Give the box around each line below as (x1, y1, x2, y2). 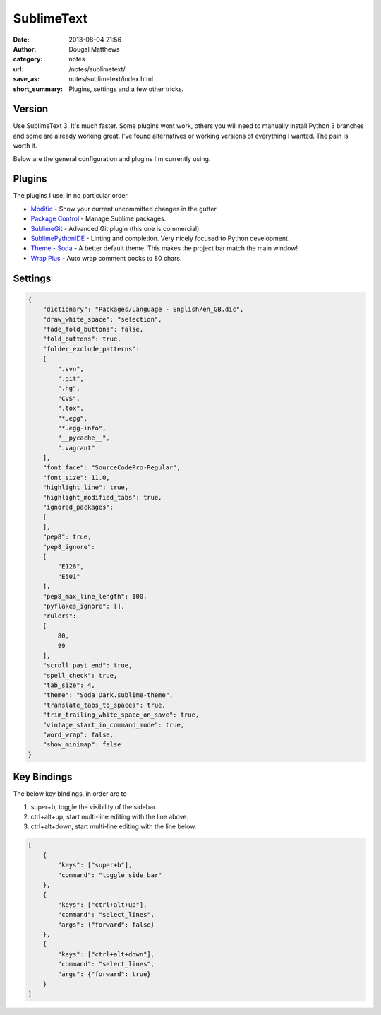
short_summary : (13, 85, 64, 93)
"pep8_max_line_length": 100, (42, 592, 147, 600)
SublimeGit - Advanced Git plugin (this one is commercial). (30, 224, 201, 233)
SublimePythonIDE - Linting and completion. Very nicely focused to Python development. (30, 234, 290, 243)
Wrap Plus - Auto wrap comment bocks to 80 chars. (30, 254, 182, 262)
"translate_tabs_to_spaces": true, (42, 700, 166, 709)
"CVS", (57, 394, 80, 402)
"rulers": (42, 612, 77, 620)
